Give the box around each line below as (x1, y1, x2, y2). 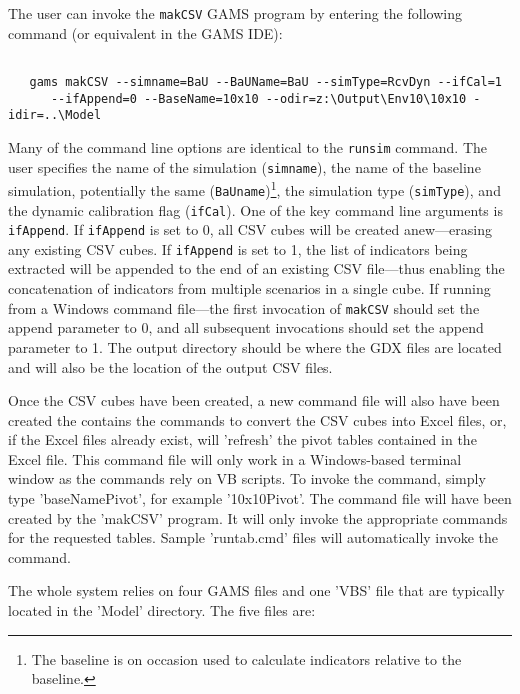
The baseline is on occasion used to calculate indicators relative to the (31, 648, 462, 669)
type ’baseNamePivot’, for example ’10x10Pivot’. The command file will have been (8, 488, 512, 509)
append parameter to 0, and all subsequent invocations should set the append (8, 317, 484, 338)
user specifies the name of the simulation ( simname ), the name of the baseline (8, 156, 481, 177)
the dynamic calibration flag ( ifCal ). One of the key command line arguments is (8, 199, 503, 220)
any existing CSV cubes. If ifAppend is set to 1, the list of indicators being (8, 238, 468, 259)
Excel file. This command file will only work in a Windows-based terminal (8, 448, 462, 469)
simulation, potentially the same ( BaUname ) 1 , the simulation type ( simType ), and (8, 177, 501, 200)
